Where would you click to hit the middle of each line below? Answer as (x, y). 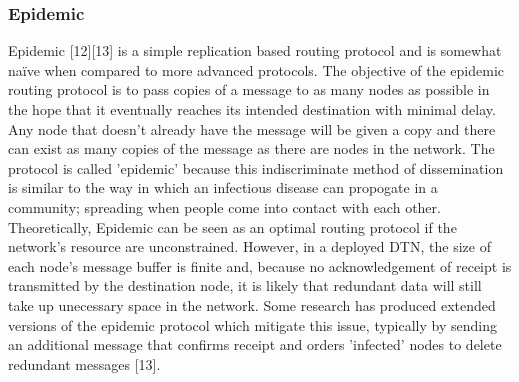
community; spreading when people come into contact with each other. (224, 206)
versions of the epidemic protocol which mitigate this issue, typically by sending (252, 324)
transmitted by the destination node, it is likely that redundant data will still (245, 285)
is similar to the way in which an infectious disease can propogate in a (223, 187)
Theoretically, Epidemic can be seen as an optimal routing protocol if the (232, 226)
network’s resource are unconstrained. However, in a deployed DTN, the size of (249, 246)
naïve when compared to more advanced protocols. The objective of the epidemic (256, 69)
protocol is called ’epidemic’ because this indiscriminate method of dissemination (256, 167)
